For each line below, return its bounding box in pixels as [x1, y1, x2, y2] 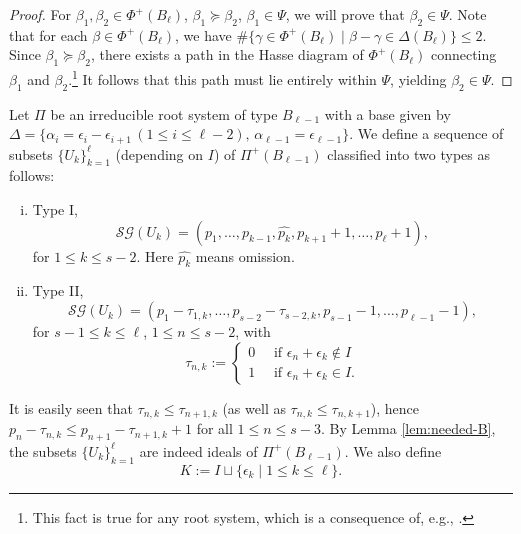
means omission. [195, 245, 295, 266]
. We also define [344, 440, 442, 461]
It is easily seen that [9, 397, 133, 418]
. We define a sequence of [349, 123, 504, 144]
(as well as [222, 397, 286, 418]
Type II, [32, 280, 84, 301]
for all [196, 418, 233, 439]
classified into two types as [327, 143, 490, 164]
